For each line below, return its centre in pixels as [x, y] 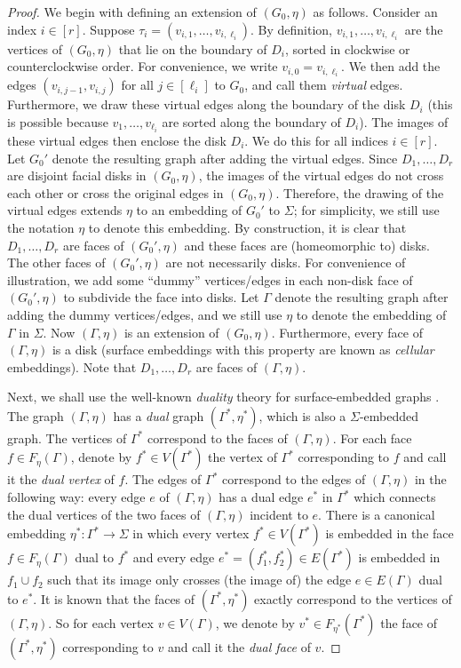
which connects [395, 497]
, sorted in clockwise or [347, 48]
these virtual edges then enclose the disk [117, 140]
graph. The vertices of [67, 437]
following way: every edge [76, 497]
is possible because [58, 121]
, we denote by [255, 622]
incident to [279, 514]
